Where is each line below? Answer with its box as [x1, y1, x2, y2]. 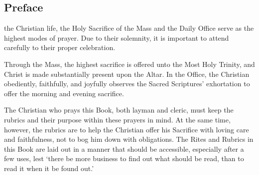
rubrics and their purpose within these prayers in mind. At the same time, [4, 114, 231, 124]
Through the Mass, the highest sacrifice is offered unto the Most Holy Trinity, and [4, 58, 255, 69]
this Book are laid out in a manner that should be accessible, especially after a [4, 143, 244, 154]
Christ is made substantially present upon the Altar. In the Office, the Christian [4, 68, 250, 79]
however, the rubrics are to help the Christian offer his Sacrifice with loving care [4, 124, 249, 134]
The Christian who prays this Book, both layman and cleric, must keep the [4, 105, 234, 115]
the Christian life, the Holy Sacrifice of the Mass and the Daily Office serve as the [4, 23, 254, 33]
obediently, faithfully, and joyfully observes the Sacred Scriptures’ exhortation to [4, 78, 250, 89]
